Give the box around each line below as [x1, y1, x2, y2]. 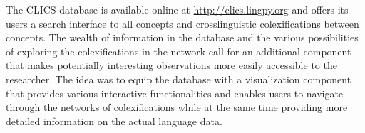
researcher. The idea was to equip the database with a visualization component [6, 71, 351, 86]
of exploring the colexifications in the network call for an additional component [6, 43, 351, 58]
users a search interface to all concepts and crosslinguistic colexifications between [6, 16, 359, 31]
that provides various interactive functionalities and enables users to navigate [6, 85, 344, 100]
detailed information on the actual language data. [6, 113, 222, 128]
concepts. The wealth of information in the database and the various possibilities [6, 30, 359, 45]
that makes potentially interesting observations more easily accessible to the [6, 58, 337, 73]
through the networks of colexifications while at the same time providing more [6, 100, 348, 115]
